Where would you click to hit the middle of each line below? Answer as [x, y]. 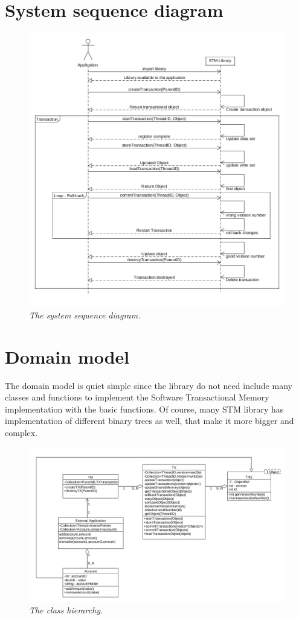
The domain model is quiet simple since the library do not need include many [149, 385]
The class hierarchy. [66, 610]
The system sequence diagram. [85, 315]
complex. [21, 433]
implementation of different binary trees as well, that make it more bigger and [149, 421]
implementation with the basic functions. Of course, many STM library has [144, 409]
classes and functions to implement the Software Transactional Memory [137, 397]
